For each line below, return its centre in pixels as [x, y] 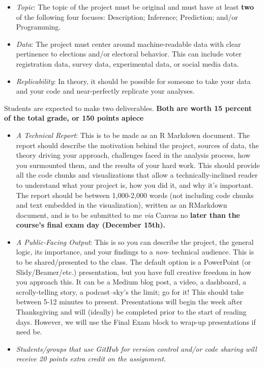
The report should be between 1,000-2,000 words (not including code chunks [135, 195]
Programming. [38, 27]
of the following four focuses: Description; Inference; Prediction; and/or [127, 17]
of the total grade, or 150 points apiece [74, 118]
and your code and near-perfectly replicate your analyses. [105, 91]
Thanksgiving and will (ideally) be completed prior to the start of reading [131, 312]
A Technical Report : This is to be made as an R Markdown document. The [133, 135]
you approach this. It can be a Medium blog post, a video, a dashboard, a [131, 282]
